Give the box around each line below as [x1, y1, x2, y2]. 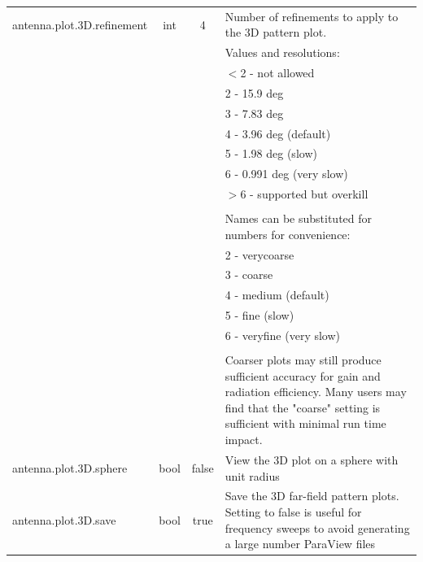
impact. [225, 431, 263, 448]
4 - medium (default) [225, 286, 329, 303]
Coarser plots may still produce [225, 351, 382, 368]
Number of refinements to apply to [225, 7, 399, 24]
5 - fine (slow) [225, 307, 294, 324]
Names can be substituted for [225, 210, 373, 227]
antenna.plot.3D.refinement [12, 15, 148, 33]
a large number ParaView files [225, 535, 376, 552]
